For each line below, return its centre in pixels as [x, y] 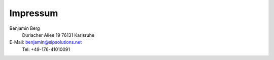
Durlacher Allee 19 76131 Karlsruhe [58, 35]
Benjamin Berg [25, 28]
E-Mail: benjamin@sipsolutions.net [46, 42]
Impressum [34, 13]
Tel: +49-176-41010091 [46, 49]
